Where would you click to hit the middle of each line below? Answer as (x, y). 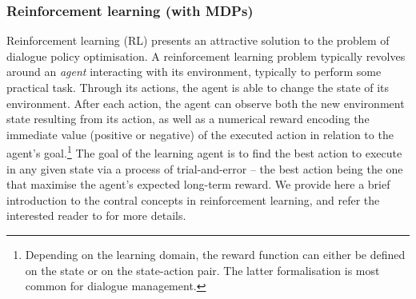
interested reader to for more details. (96, 215)
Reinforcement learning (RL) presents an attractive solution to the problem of (198, 40)
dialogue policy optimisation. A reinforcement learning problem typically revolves (206, 56)
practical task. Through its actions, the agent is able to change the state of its (198, 87)
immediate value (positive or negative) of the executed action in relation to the (200, 134)
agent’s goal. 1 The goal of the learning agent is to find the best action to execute (204, 152)
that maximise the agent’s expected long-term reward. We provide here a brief (198, 184)
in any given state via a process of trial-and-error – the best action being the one (205, 168)
